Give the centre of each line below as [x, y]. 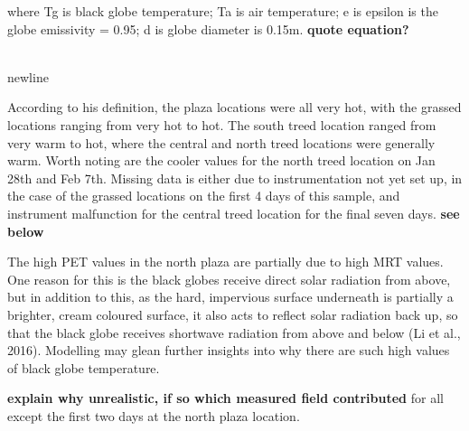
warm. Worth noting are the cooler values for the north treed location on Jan [221, 160]
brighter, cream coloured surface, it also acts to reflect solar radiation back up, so [233, 314]
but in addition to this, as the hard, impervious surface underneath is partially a [230, 297]
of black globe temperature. [84, 367]
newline [28, 76]
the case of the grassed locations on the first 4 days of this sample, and [204, 196]
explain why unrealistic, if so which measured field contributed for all [225, 398]
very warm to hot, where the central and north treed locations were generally [221, 142]
